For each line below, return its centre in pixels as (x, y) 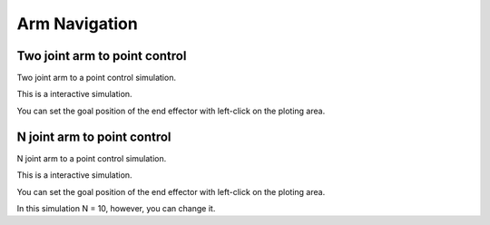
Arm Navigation (77, 24)
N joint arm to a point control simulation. (92, 158)
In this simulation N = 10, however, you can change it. (116, 208)
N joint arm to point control (94, 137)
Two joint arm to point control (102, 56)
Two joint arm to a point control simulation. (97, 78)
